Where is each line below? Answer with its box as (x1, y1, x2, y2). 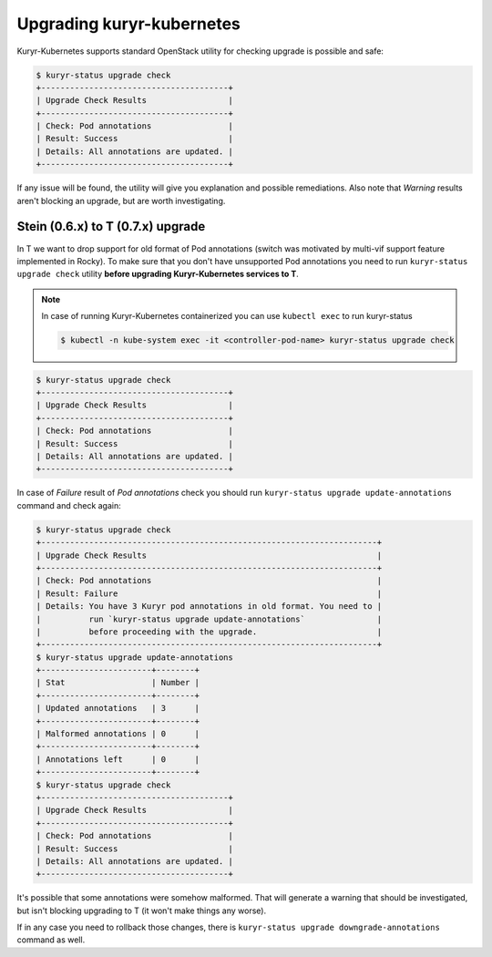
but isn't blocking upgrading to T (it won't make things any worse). (16, 905, 267, 916)
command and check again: (16, 499, 122, 510)
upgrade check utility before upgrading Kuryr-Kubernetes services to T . (16, 269, 300, 280)
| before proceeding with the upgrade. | (36, 626, 383, 637)
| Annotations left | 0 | (36, 754, 200, 765)
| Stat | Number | (36, 677, 200, 688)
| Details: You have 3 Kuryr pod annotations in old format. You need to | (36, 602, 383, 612)
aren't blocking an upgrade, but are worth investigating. (16, 195, 226, 206)
